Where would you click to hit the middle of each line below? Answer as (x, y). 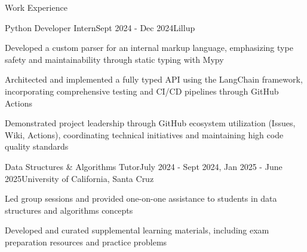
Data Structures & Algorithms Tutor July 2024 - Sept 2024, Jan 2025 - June (144, 166)
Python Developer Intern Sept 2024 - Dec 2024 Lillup (100, 27)
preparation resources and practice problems (86, 242)
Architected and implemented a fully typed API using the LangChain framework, (154, 79)
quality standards (37, 146)
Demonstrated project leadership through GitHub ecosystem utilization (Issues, (150, 123)
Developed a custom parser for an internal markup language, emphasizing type (149, 48)
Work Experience (36, 7)
